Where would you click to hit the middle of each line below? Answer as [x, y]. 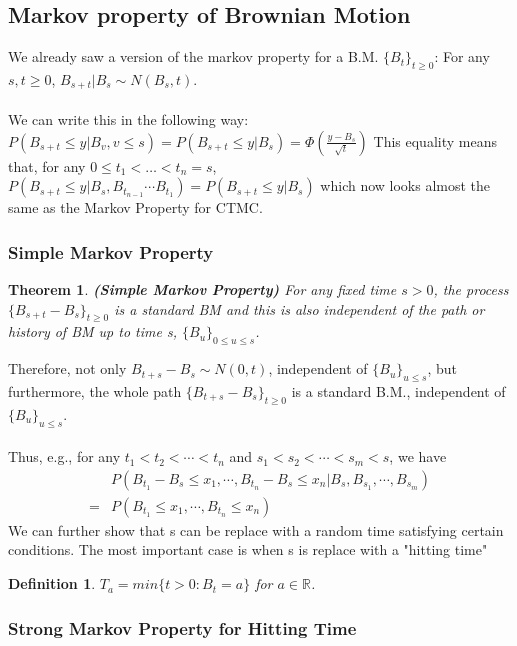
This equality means [435, 140]
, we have [418, 456]
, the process [471, 289]
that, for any [47, 165]
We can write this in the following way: [128, 119]
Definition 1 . [52, 583]
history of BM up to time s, [92, 331]
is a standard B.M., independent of [398, 391]
